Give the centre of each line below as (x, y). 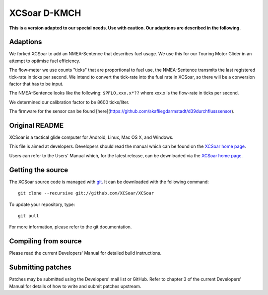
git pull (29, 216)
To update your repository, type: (42, 204)
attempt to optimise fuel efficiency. (45, 61)
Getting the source (39, 170)
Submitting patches (40, 267)
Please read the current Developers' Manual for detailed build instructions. (85, 253)
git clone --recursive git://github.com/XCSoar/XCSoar (86, 193)
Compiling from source (45, 241)
